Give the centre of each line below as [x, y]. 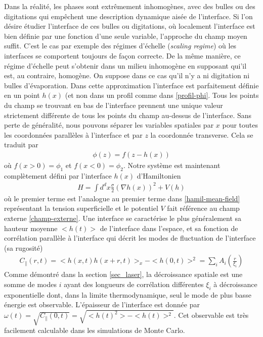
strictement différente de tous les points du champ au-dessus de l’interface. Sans [128, 115]
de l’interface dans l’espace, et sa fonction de [169, 228]
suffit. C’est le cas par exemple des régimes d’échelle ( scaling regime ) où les [120, 46]
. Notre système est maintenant [172, 165]
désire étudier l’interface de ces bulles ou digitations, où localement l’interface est [130, 26]
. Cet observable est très [211, 315]
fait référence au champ [203, 208]
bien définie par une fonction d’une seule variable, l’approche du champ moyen [126, 36]
